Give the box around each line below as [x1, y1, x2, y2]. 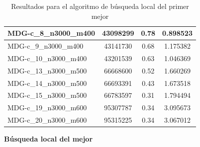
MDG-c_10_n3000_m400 [7, 53, 87, 63]
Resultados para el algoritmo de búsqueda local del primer [11, 1, 189, 11]
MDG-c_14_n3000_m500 [7, 77, 87, 88]
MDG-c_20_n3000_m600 [7, 115, 87, 125]
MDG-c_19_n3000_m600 [7, 102, 87, 113]
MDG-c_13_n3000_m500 [7, 65, 87, 75]
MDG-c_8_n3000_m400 [7, 28, 96, 38]
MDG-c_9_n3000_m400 [7, 41, 84, 51]
